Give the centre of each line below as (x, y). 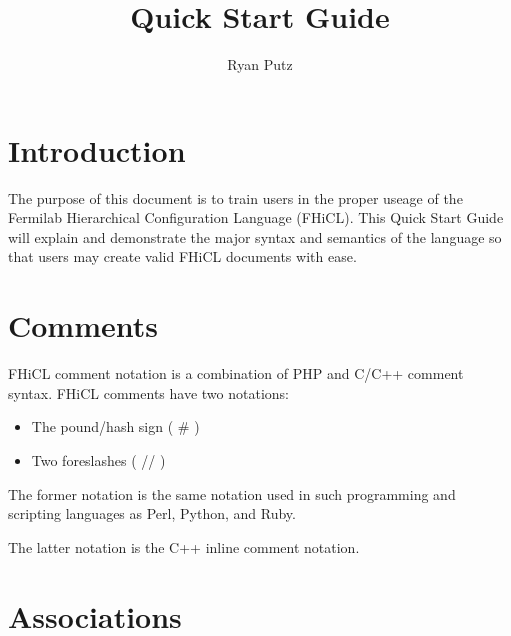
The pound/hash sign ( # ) (115, 426)
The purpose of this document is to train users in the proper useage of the (235, 197)
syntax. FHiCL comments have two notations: (148, 392)
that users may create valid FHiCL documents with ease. (182, 256)
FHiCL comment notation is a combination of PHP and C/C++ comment (236, 373)
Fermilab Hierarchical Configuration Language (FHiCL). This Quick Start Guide (256, 217)
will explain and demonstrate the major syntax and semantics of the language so (255, 236)
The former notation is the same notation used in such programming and (232, 493)
